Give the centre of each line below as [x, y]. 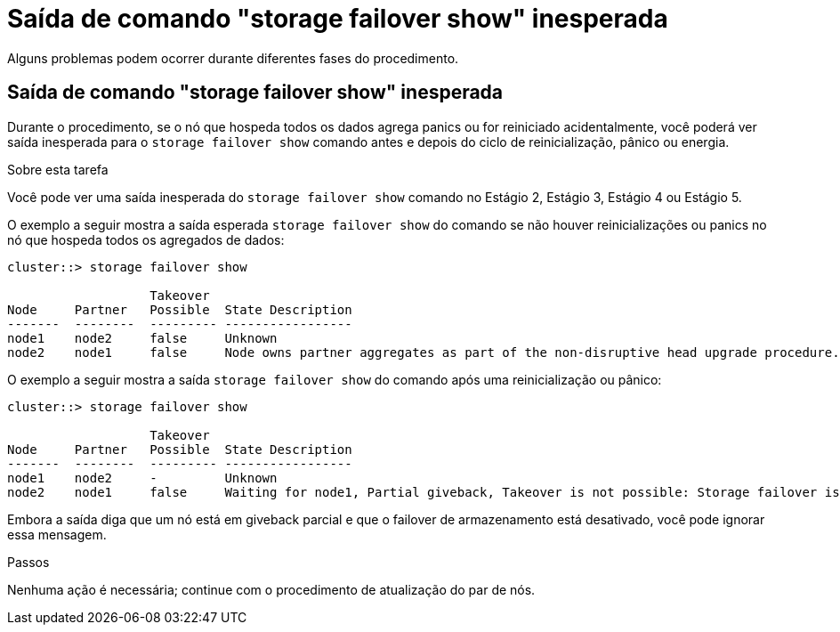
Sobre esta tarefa [58, 169]
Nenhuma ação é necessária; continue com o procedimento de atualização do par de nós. [271, 589]
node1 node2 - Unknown [142, 478]
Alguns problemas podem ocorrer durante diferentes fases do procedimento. [233, 58]
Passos [28, 562]
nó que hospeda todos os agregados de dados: [146, 239]
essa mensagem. [57, 534]
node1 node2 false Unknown [142, 338]
